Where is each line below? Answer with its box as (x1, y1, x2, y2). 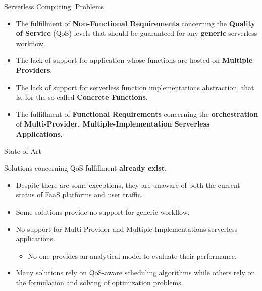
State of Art (4, 145, 41, 156)
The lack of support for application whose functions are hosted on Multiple (16, 55, 253, 65)
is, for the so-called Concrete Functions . (16, 92, 148, 102)
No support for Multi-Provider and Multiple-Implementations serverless (16, 223, 238, 234)
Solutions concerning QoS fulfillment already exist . (4, 162, 167, 173)
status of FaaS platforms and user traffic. (16, 189, 143, 200)
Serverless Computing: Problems (4, 1, 104, 11)
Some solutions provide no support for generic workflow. (16, 206, 190, 217)
